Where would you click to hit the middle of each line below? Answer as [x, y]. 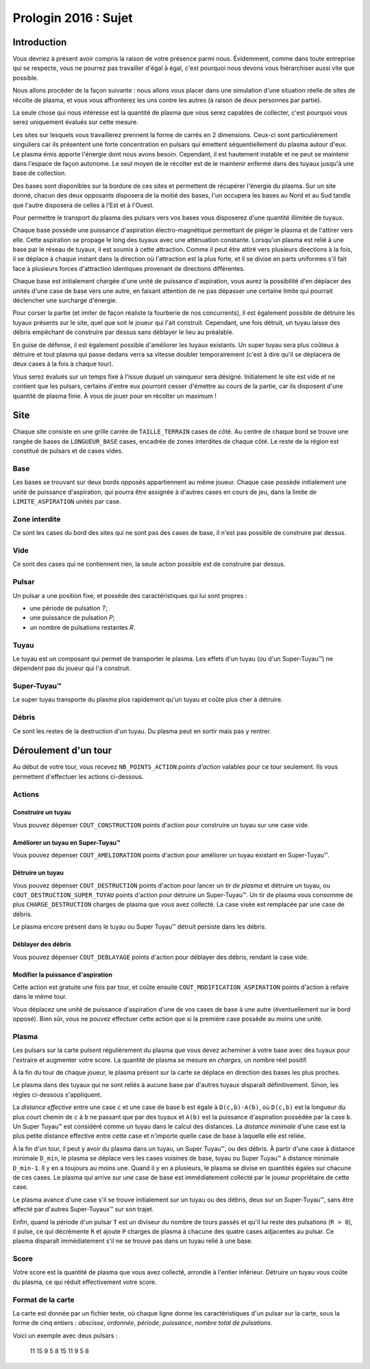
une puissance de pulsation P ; [72, 618]
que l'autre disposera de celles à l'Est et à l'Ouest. [83, 205]
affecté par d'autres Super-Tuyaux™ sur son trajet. [83, 1209]
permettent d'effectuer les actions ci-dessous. [78, 776]
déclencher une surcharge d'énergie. [65, 300]
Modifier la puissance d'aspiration [63, 975]
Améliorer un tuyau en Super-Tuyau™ [66, 842]
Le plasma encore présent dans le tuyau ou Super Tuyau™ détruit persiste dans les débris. [140, 927]
